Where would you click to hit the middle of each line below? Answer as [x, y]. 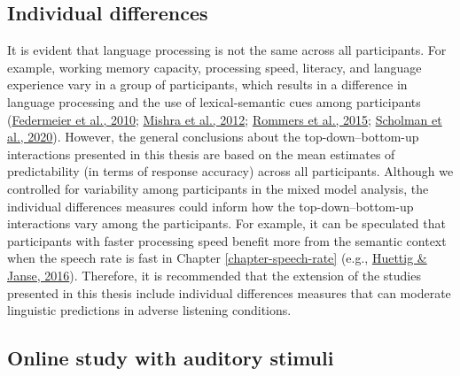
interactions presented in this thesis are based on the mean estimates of [201, 153]
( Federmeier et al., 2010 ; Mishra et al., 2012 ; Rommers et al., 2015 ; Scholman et [225, 119]
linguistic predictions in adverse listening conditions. [149, 310]
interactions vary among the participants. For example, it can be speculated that [226, 223]
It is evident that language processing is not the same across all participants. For [227, 50]
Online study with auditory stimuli [171, 358]
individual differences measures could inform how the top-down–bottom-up [211, 206]
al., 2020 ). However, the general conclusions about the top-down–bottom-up [213, 137]
